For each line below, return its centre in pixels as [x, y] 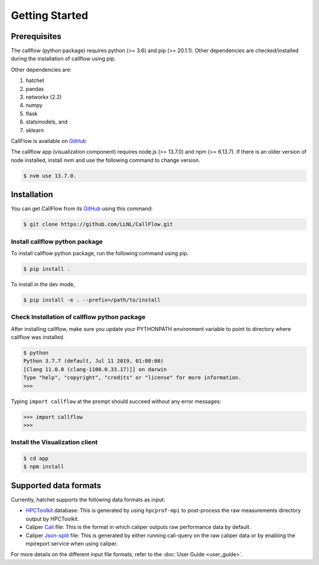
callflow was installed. [38, 337]
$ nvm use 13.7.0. [50, 176]
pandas [35, 89]
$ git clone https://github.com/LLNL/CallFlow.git [98, 224]
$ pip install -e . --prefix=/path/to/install [92, 300]
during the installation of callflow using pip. [64, 59]
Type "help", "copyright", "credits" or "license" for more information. [132, 378]
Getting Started [50, 15]
